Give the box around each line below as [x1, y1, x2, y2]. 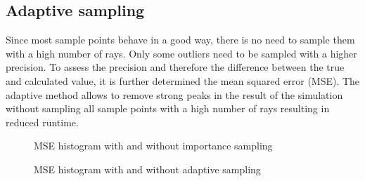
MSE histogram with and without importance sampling [34, 138, 273, 153]
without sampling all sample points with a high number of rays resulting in [6, 101, 330, 116]
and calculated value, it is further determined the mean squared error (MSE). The [6, 73, 360, 88]
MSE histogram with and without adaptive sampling [34, 161, 261, 176]
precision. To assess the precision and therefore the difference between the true [6, 60, 345, 74]
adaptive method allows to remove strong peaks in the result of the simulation [6, 87, 343, 102]
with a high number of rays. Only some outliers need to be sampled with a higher [6, 46, 357, 60]
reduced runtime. [6, 114, 79, 129]
